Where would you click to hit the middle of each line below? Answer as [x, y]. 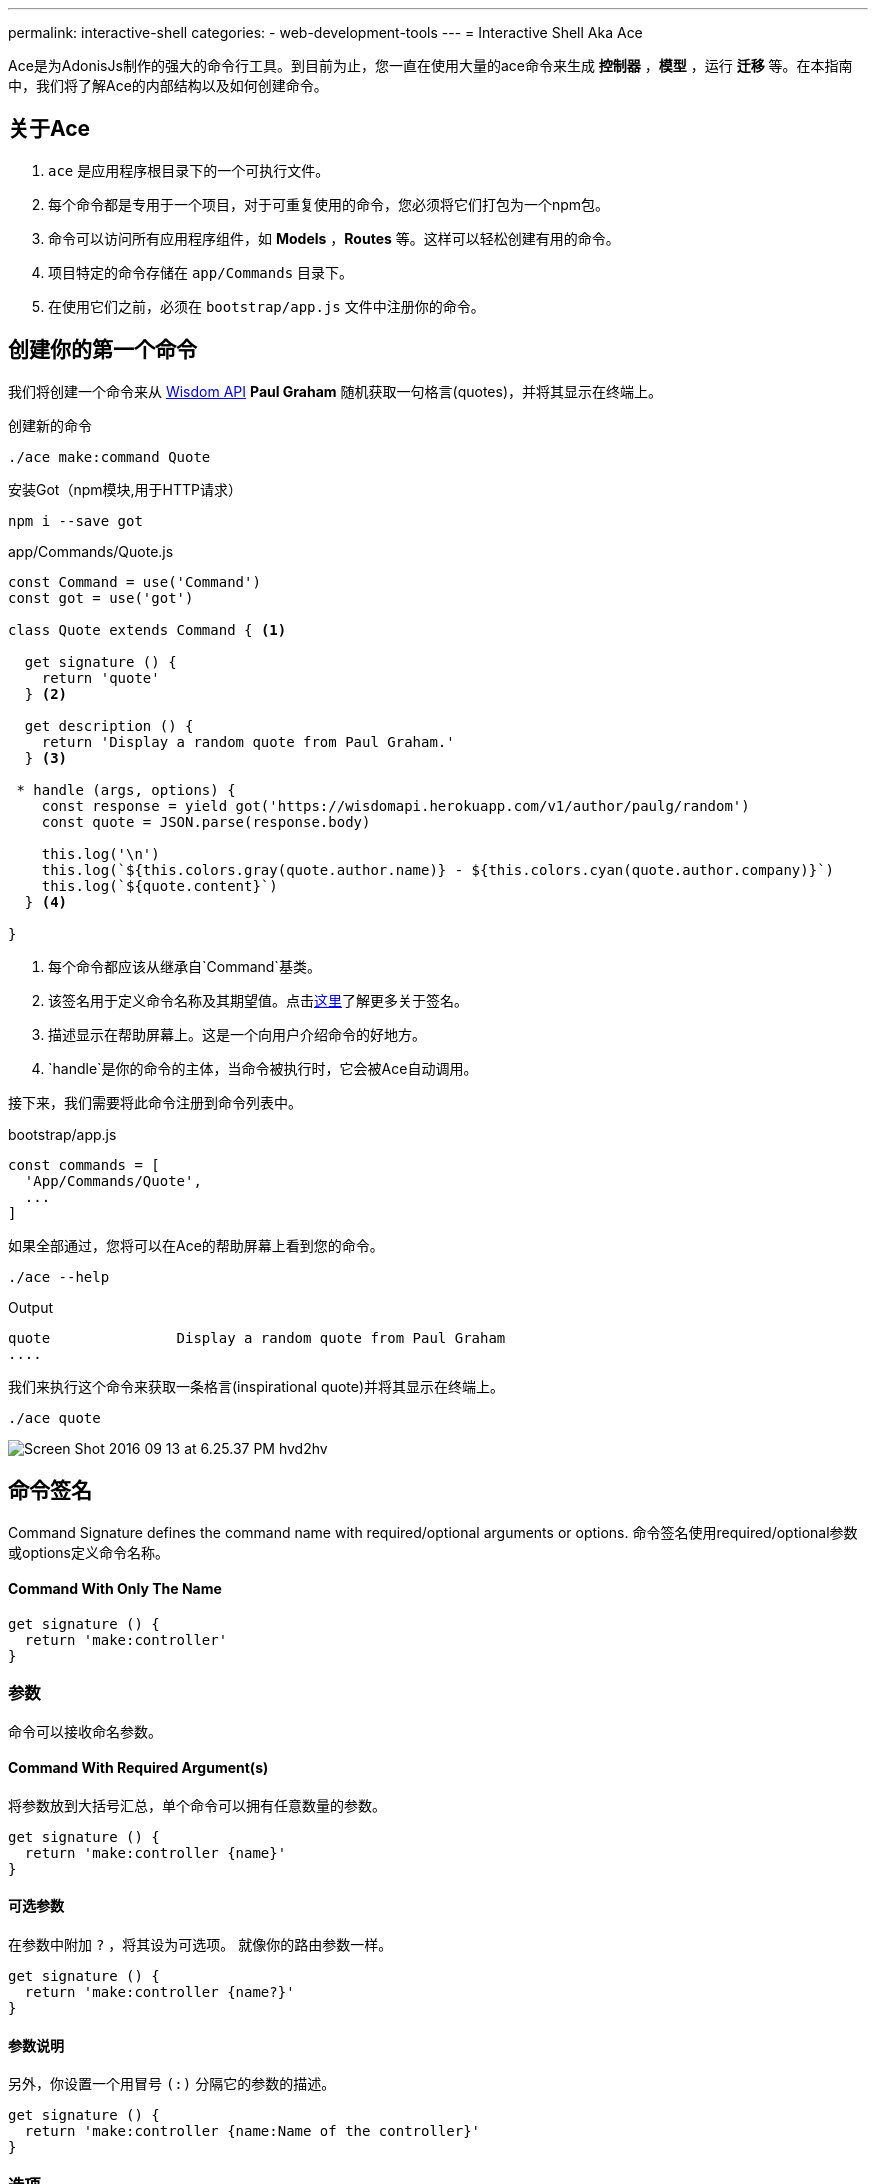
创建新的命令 [50, 425]
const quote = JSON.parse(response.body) [206, 821]
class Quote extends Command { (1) [147, 629]
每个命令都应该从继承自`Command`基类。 [184, 966]
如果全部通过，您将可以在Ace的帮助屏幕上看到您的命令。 [196, 1245]
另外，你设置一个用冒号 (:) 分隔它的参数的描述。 [172, 2084]
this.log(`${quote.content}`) [159, 885]
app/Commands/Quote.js [91, 551]
